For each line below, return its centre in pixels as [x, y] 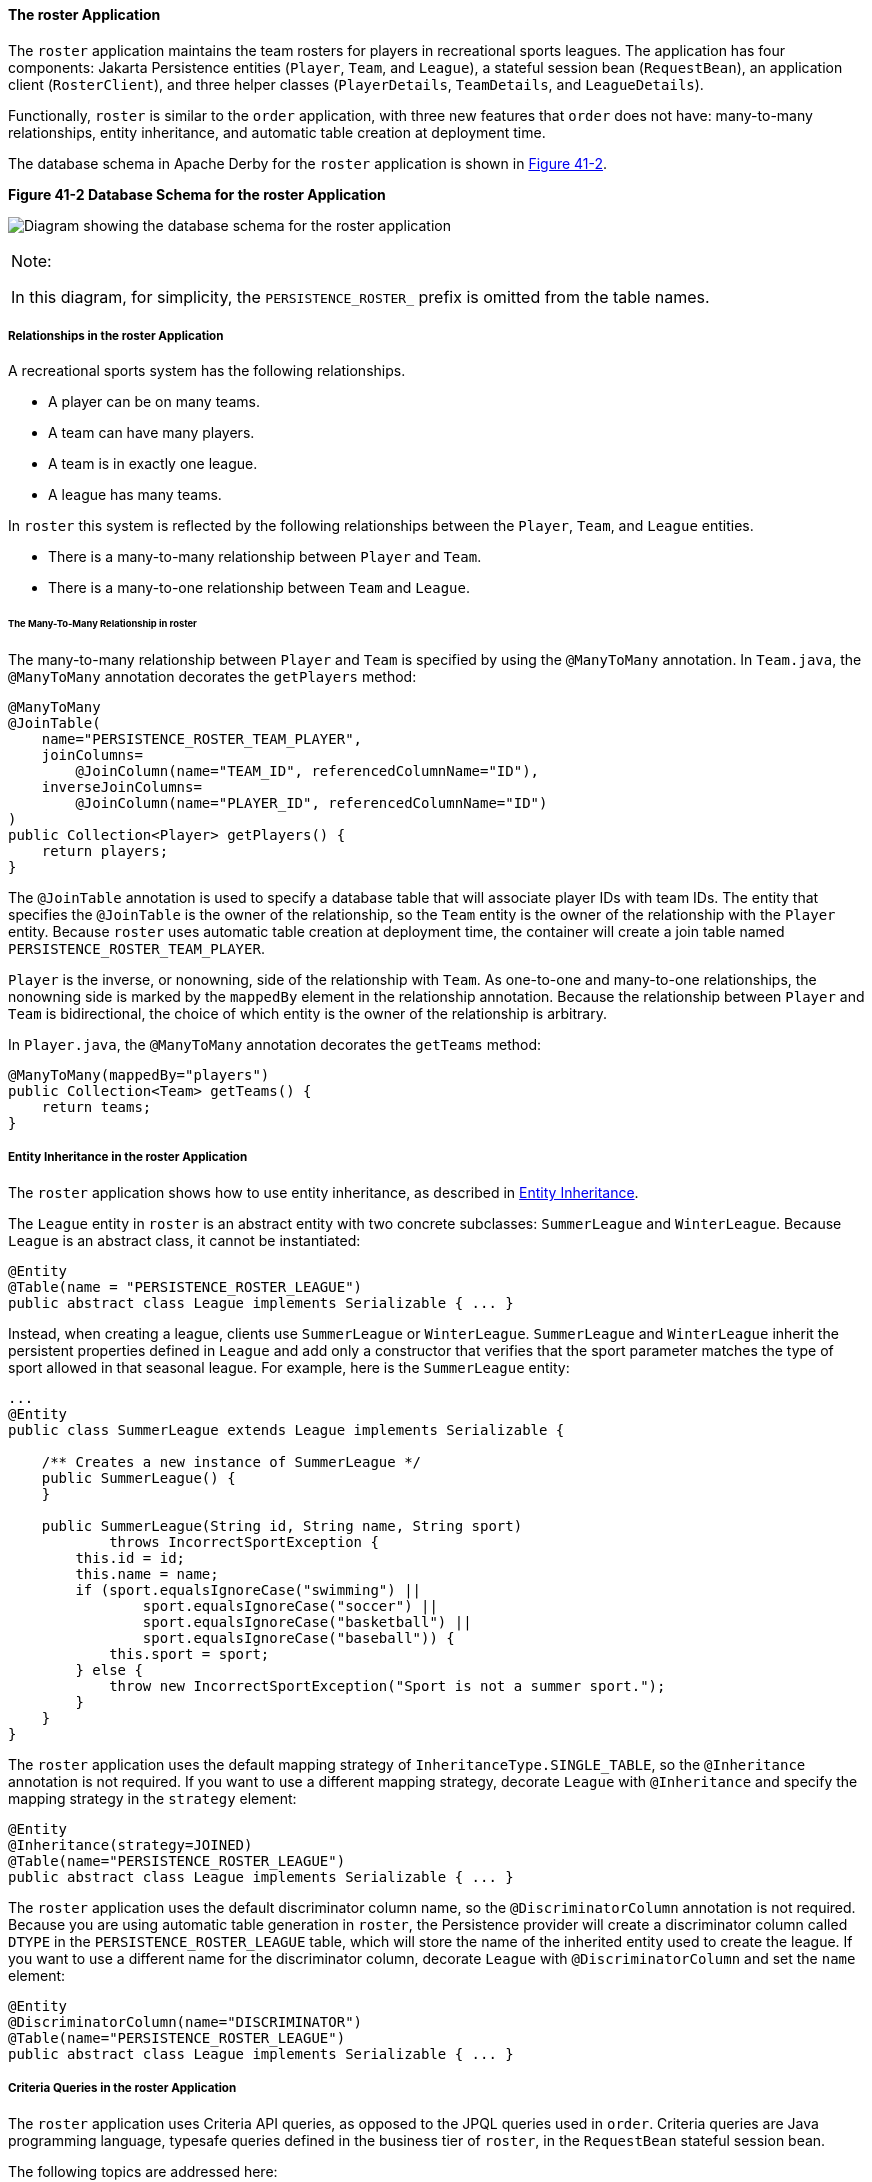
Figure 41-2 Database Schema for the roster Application [197, 194]
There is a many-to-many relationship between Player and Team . [265, 557]
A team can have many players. [151, 433]
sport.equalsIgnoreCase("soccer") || [290, 1605]
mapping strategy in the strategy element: [152, 1798]
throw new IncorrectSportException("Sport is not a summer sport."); [387, 1685]
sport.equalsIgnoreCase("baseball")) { [298, 1637]
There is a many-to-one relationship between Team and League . [259, 588]
